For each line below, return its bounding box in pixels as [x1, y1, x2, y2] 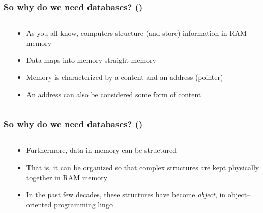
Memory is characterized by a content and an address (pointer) [26, 72, 223, 82]
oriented [26, 199, 52, 209]
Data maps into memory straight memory [26, 55, 156, 65]
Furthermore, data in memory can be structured [26, 145, 177, 155]
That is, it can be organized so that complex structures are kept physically [26, 162, 259, 172]
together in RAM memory [26, 172, 108, 182]
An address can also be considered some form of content [26, 89, 201, 99]
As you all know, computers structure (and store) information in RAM [26, 28, 247, 38]
